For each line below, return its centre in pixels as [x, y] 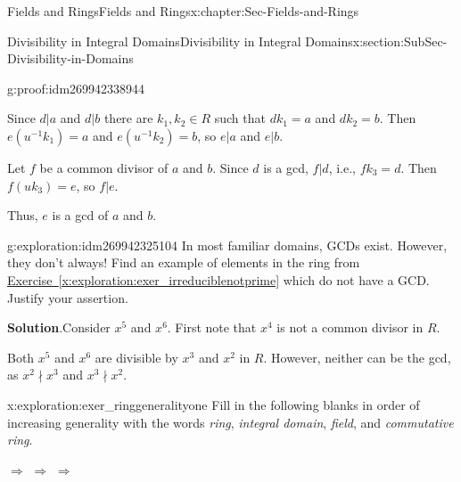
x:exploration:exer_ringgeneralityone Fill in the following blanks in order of [214, 404]
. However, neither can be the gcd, [357, 357]
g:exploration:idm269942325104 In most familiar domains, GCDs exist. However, [227, 245]
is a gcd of [80, 215]
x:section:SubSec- [400, 41]
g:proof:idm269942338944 [76, 88]
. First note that [212, 327]
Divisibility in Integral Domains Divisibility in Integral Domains [180, 41]
